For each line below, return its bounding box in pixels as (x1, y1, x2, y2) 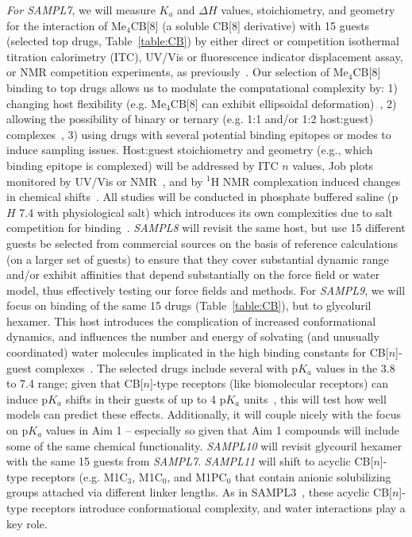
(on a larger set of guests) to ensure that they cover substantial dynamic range (6, 250, 389, 267)
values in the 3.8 (315, 359, 395, 376)
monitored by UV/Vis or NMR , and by (6, 172, 203, 189)
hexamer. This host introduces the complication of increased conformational (6, 312, 376, 329)
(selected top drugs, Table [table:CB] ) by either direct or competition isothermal (6, 33, 399, 49)
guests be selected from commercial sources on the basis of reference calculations (6, 234, 399, 251)
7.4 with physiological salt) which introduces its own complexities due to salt (19, 203, 393, 220)
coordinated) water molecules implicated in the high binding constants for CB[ (6, 344, 389, 361)
